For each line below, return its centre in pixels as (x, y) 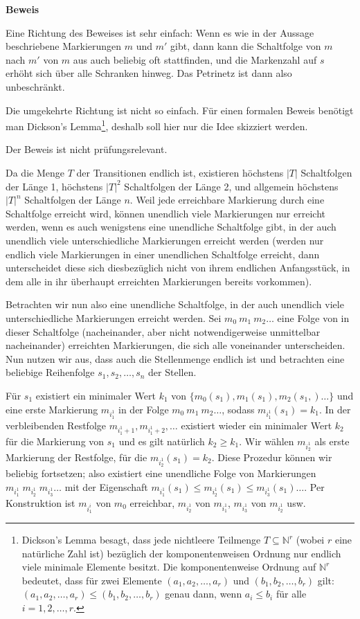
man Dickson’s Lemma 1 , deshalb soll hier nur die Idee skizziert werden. (157, 125)
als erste (332, 441)
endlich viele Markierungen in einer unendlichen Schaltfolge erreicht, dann (163, 254)
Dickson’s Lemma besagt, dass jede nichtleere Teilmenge (141, 540)
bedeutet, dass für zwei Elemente (92, 580)
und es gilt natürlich (162, 441)
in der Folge (144, 409)
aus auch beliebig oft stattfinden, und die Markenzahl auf (195, 59)
